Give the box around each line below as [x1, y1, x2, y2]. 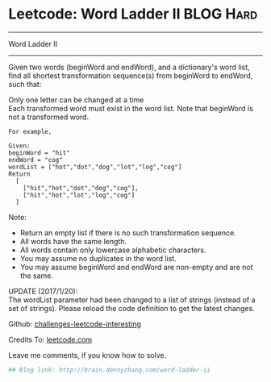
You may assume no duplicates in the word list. [19, 253, 177, 263]
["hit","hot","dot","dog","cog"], [23, 184, 139, 192]
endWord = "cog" [8, 156, 63, 164]
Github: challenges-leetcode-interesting [8, 319, 141, 329]
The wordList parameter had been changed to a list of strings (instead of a [8, 295, 256, 305]
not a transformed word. [8, 112, 90, 122]
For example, [8, 127, 52, 135]
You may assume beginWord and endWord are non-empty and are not [19, 262, 253, 272]
